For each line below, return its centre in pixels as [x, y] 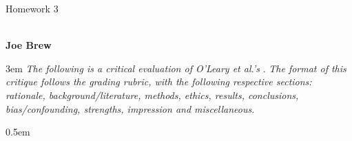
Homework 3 [32, 8]
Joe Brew [29, 45]
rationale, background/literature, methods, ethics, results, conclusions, [152, 95]
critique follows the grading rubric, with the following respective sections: [159, 82]
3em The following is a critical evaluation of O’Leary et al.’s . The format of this [176, 68]
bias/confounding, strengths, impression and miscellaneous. [130, 108]
